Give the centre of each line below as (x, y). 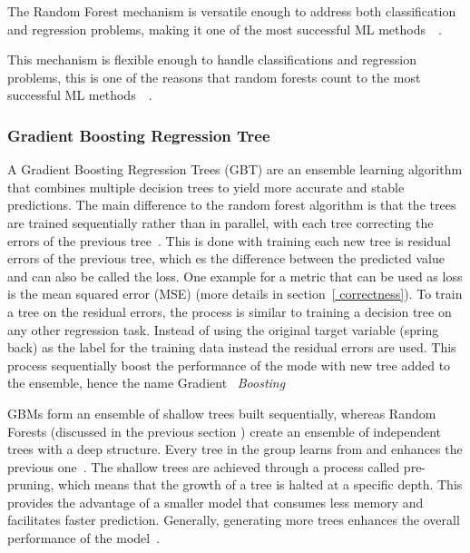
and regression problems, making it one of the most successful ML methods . (225, 29)
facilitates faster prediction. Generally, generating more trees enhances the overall (234, 520)
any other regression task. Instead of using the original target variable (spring (223, 329)
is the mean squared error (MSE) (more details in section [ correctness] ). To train (235, 294)
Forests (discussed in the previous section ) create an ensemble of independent (225, 431)
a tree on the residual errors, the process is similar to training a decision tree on (230, 311)
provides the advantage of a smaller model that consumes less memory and (215, 502)
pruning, (31, 484)
